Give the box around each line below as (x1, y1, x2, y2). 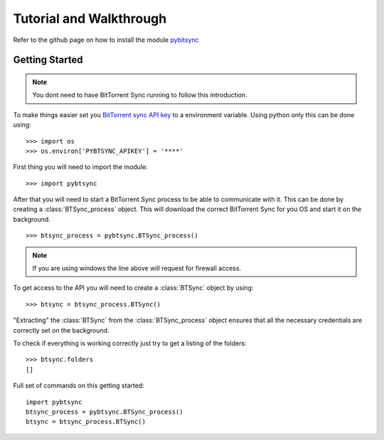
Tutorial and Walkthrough (13, 11, 167, 26)
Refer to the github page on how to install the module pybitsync (13, 36, 199, 44)
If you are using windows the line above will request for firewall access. (32, 264, 242, 273)
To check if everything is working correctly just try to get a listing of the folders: (13, 338, 247, 348)
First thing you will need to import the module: (13, 163, 149, 171)
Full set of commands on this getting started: (13, 381, 145, 390)
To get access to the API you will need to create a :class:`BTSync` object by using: (13, 284, 254, 292)
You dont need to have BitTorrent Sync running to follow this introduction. (32, 91, 248, 100)
